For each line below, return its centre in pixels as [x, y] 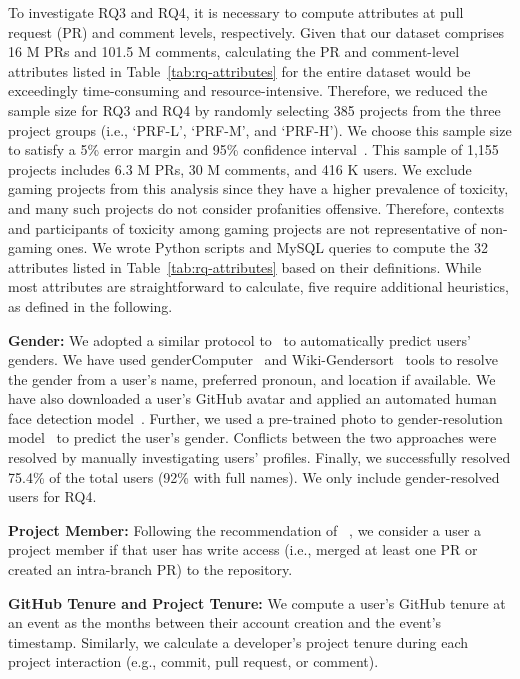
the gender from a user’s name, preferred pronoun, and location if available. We [252, 378]
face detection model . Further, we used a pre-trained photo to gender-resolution [255, 417]
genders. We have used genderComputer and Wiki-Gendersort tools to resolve [253, 359]
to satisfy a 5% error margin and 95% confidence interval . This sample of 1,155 [253, 149]
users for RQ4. [52, 496]
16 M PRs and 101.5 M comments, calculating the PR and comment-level [234, 51]
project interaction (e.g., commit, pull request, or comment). [193, 661]
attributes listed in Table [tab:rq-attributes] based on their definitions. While [245, 266]
